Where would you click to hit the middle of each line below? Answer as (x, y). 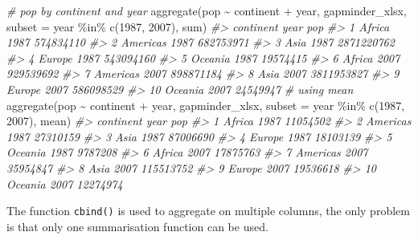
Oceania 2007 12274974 (65, 183)
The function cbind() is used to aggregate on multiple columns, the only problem (208, 211)
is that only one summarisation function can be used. (137, 226)
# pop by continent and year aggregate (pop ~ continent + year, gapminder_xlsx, (207, 10)
